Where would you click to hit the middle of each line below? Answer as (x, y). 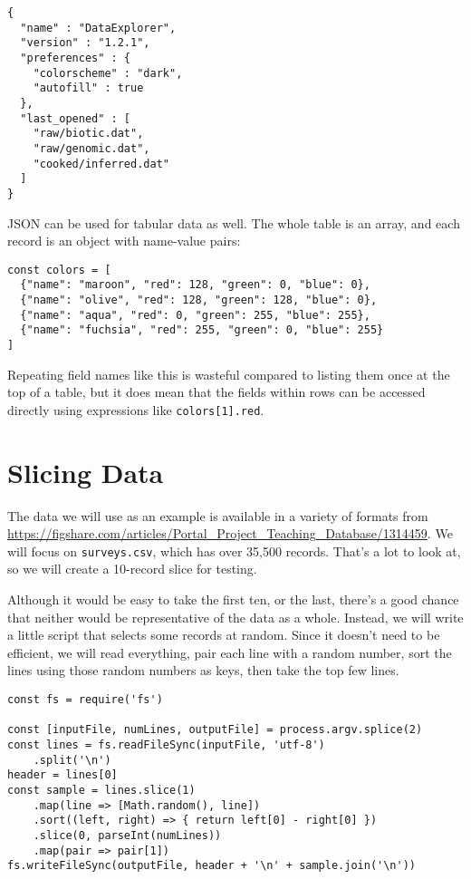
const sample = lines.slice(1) (101, 790)
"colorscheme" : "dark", (108, 73)
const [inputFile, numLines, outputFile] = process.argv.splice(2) (215, 730)
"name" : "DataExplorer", (98, 28)
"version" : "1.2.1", (85, 43)
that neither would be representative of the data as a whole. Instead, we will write (235, 617)
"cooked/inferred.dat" (101, 164)
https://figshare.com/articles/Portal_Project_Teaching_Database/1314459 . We (230, 533)
